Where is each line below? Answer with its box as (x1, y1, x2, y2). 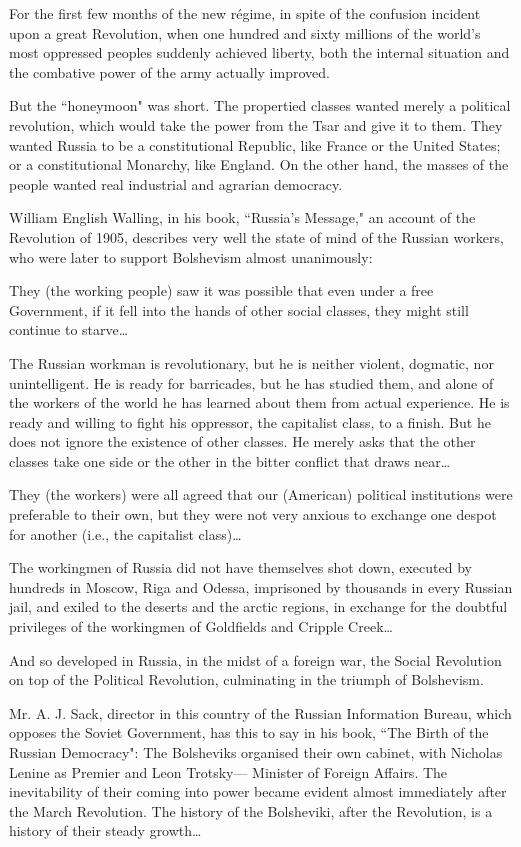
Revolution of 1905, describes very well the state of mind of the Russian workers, (9, 226, 504, 247)
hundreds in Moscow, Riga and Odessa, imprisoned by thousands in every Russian (9, 576, 513, 597)
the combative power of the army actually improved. (9, 61, 330, 82)
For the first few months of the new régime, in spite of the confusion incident (9, 3, 481, 23)
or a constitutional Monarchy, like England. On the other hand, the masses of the (9, 154, 509, 175)
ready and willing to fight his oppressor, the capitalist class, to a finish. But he (9, 411, 491, 432)
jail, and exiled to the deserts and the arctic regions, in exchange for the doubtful (9, 596, 508, 617)
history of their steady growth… (9, 820, 202, 841)
